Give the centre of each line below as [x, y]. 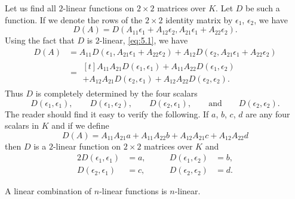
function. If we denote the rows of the [74, 19]
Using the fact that [40, 40]
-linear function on [87, 146]
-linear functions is [133, 191]
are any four [268, 114]
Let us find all [30, 8]
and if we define [80, 125]
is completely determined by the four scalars [116, 93]
